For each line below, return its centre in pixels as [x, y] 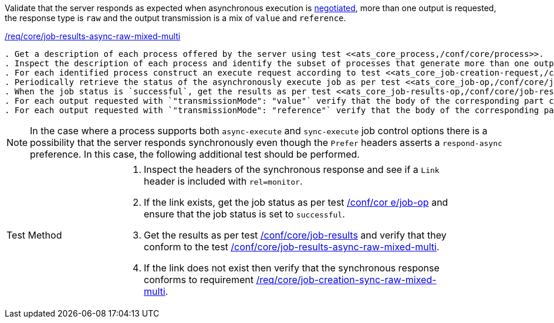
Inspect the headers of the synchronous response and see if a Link [292, 169]
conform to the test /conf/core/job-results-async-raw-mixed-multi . [292, 247]
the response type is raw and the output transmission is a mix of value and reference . [175, 18]
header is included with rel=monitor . [223, 181]
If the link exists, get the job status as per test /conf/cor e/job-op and [296, 202]
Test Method [34, 235]
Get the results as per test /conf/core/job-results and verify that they [295, 235]
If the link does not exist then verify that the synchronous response [292, 268]
